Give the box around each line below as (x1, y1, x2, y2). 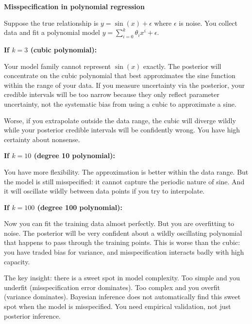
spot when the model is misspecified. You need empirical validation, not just (4, 301, 231, 311)
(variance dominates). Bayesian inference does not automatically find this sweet (4, 292, 241, 302)
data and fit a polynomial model (4, 27, 100, 37)
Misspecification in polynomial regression (4, 1, 145, 11)
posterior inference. (4, 310, 61, 321)
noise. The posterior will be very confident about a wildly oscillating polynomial (4, 227, 242, 238)
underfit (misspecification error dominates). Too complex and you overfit (4, 282, 220, 292)
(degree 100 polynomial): (37, 202, 122, 212)
